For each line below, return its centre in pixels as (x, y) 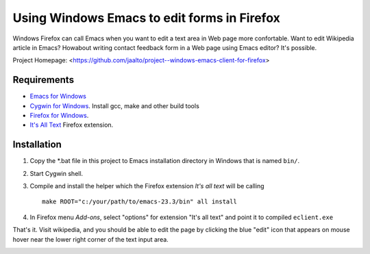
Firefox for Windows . (59, 116)
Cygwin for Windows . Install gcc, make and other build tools (115, 105)
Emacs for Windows (58, 97)
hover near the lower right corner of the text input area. (91, 239)
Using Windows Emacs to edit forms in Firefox (146, 18)
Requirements (44, 80)
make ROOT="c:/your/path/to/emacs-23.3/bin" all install (140, 202)
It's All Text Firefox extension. (72, 125)
